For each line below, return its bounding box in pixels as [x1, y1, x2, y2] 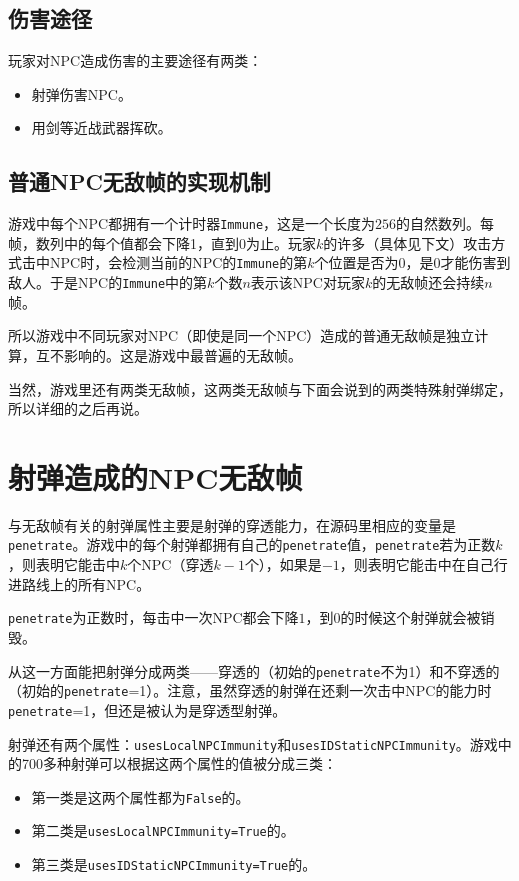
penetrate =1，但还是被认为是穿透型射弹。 [8, 699, 287, 720]
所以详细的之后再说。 [8, 398, 148, 419]
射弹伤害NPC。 [31, 83, 132, 104]
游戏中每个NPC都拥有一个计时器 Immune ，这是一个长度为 [8, 213, 376, 234]
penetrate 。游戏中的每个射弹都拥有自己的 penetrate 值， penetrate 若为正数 [8, 534, 496, 555]
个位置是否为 [314, 252, 399, 273]
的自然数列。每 [396, 213, 495, 234]
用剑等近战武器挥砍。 [31, 117, 172, 138]
